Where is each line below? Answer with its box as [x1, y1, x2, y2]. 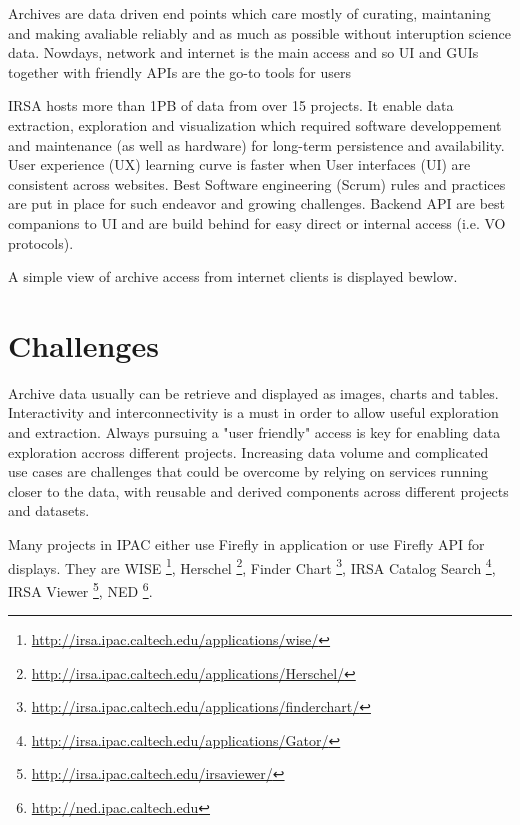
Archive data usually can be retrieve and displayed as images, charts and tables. [8, 382, 499, 403]
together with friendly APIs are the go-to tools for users [8, 61, 351, 82]
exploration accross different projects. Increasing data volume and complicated [8, 441, 489, 462]
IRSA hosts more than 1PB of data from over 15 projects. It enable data [8, 95, 454, 116]
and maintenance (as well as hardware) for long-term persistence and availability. [8, 134, 505, 155]
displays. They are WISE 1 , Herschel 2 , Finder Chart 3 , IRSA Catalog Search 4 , [8, 554, 496, 578]
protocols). [8, 232, 74, 253]
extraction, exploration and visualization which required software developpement [8, 114, 502, 135]
